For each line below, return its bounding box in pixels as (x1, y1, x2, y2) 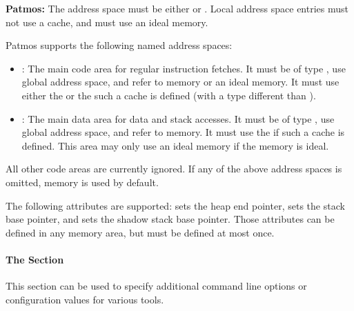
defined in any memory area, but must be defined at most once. (6, 225, 275, 239)
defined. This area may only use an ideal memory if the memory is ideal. (21, 138, 329, 152)
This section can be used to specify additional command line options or (6, 279, 307, 293)
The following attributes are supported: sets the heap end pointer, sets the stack (6, 198, 345, 212)
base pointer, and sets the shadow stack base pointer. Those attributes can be (6, 212, 335, 226)
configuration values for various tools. (6, 292, 164, 306)
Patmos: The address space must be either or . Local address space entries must (6, 1, 348, 15)
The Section (6, 252, 64, 266)
